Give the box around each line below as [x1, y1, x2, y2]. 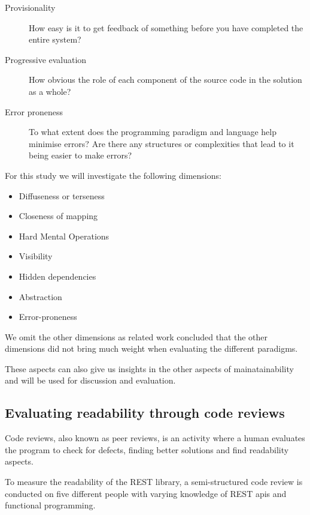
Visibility [19, 250, 53, 262]
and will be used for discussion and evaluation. [5, 374, 176, 387]
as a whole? [29, 85, 71, 97]
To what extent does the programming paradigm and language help [29, 125, 276, 138]
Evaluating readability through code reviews [5, 403, 285, 422]
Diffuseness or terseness [19, 189, 105, 202]
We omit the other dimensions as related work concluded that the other [5, 330, 268, 343]
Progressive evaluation [5, 53, 87, 65]
